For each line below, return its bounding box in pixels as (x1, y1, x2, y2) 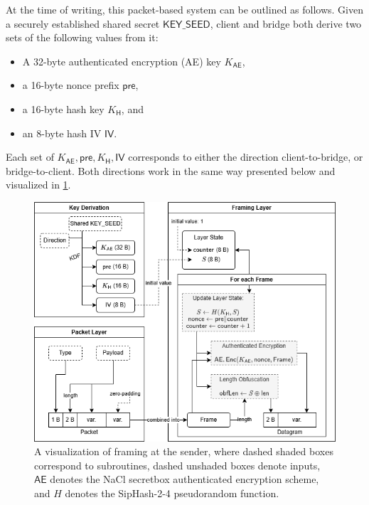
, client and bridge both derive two (210, 16, 362, 31)
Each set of (6, 149, 54, 164)
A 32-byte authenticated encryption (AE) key (22, 53, 221, 68)
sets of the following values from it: (6, 30, 159, 45)
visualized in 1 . (6, 177, 71, 192)
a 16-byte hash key (22, 101, 105, 116)
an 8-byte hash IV (22, 125, 102, 140)
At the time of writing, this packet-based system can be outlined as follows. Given (6, 2, 364, 16)
